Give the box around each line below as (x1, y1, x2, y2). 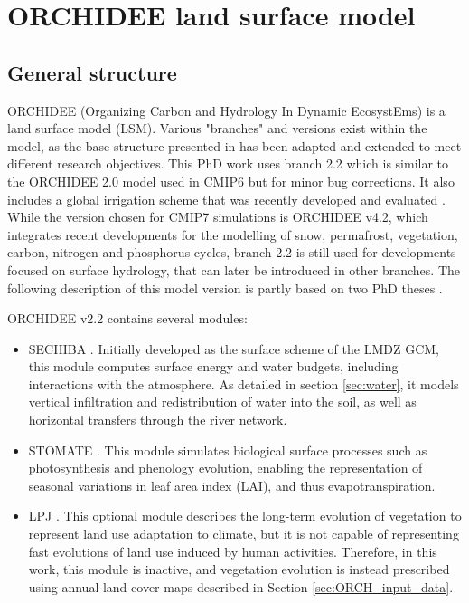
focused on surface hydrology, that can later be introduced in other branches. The (7, 260, 461, 279)
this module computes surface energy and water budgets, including (28, 357, 399, 376)
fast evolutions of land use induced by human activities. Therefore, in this (28, 541, 437, 560)
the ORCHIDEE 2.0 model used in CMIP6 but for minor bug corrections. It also (7, 171, 455, 190)
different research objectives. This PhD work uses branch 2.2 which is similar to (7, 154, 449, 173)
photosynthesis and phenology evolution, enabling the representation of (28, 458, 423, 477)
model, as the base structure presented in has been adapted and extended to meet (7, 136, 462, 155)
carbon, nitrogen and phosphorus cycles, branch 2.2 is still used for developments (7, 243, 456, 262)
